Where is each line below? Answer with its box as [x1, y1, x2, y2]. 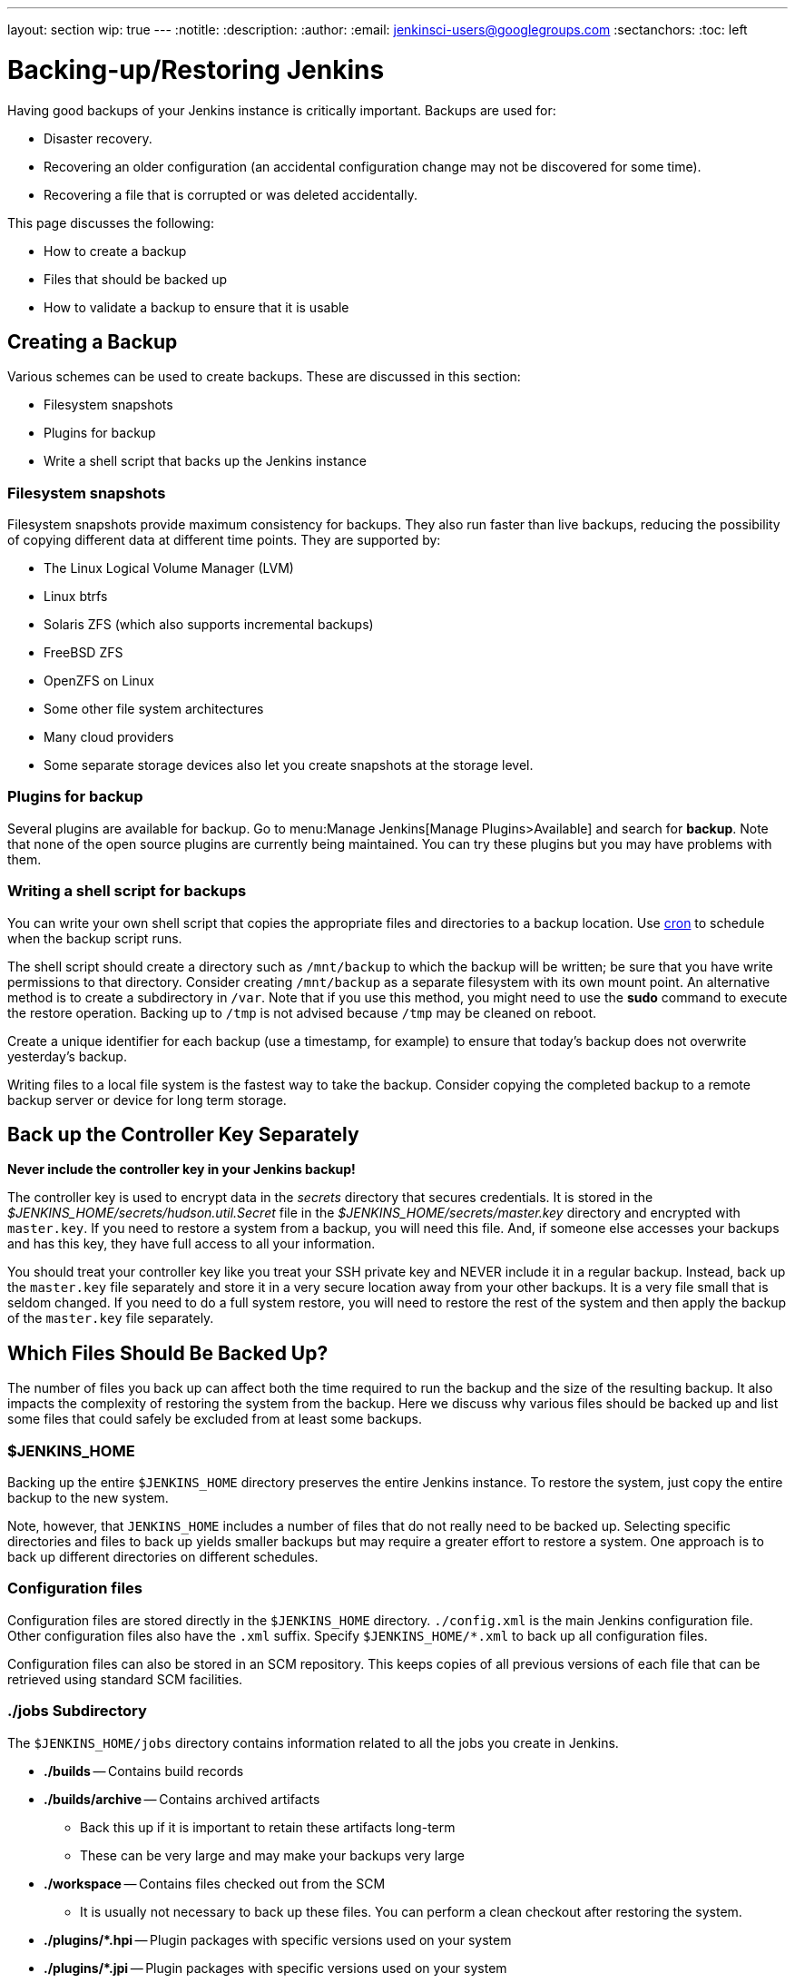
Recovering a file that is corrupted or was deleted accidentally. [44, 186, 417, 202]
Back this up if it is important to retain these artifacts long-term [80, 1819, 456, 1835]
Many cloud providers [44, 729, 174, 745]
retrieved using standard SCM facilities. [7, 1671, 243, 1687]
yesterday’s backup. [7, 1048, 127, 1064]
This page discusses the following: [7, 214, 214, 231]
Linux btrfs [44, 588, 108, 605]
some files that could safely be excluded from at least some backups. [7, 1411, 422, 1427]
